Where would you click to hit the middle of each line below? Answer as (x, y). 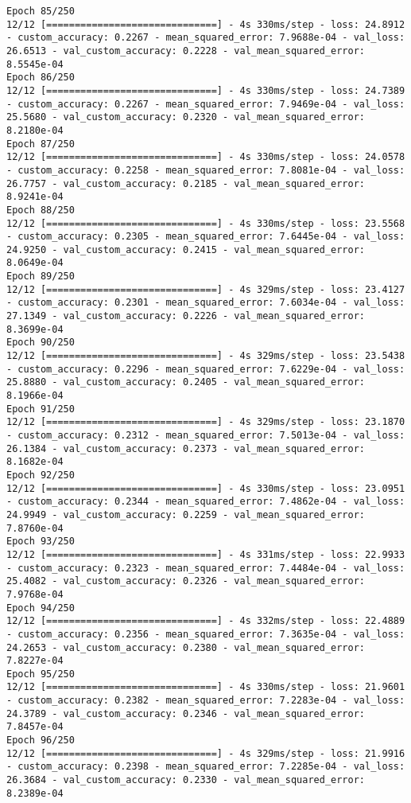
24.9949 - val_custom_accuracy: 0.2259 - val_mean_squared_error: (186, 515)
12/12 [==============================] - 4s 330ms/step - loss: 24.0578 (206, 157)
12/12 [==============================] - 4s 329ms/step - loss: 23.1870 (206, 422)
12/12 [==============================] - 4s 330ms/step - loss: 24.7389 (206, 90)
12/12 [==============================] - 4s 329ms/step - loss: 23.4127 (206, 289)
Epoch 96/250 (41, 741)
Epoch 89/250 (41, 277)
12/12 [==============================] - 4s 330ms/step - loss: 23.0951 (206, 488)
